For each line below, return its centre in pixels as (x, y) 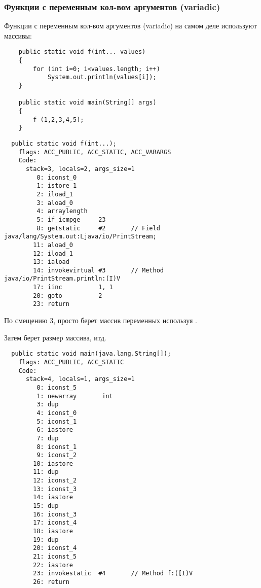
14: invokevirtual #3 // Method (98, 270)
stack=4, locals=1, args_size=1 (80, 379)
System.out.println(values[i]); (102, 77)
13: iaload (51, 262)
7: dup (48, 438)
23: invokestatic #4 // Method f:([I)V (113, 574)
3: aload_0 (55, 203)
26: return (51, 582)
